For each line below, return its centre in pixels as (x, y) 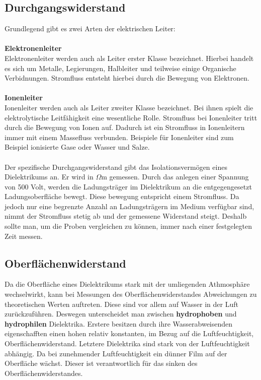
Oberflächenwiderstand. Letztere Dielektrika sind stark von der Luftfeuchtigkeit (127, 343)
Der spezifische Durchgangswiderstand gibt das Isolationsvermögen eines (116, 167)
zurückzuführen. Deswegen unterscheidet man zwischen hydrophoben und (121, 314)
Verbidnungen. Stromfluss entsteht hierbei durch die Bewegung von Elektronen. (127, 78)
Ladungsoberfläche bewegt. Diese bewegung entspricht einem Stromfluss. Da (122, 196)
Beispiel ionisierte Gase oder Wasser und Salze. (77, 147)
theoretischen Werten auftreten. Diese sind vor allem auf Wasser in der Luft (121, 304)
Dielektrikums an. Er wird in (49, 177)
